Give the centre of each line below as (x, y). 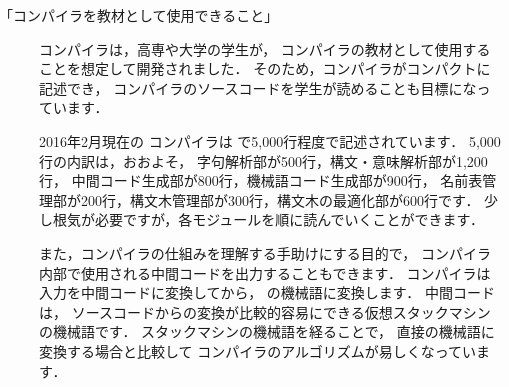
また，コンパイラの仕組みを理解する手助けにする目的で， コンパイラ (265, 252)
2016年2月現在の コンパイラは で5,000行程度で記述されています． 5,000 (270, 140)
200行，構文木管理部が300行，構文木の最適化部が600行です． (280, 199)
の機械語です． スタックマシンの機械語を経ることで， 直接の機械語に (267, 331)
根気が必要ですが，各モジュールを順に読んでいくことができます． (268, 219)
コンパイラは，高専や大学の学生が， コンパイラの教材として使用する (265, 48)
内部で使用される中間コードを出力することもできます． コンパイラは (265, 272)
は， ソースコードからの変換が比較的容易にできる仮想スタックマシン (265, 311)
